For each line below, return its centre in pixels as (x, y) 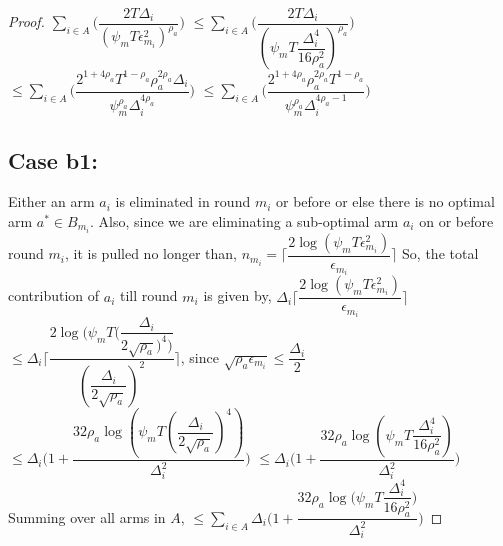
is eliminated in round (183, 201)
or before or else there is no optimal (385, 201)
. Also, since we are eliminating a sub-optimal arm (244, 220)
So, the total (440, 253)
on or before (456, 220)
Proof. (26, 21)
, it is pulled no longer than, (151, 253)
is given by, (237, 295)
